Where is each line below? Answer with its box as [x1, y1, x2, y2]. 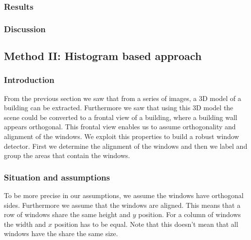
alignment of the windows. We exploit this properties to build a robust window [4, 131, 239, 141]
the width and [4, 219, 46, 229]
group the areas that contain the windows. [4, 150, 130, 160]
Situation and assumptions [4, 171, 110, 183]
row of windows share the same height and [4, 209, 131, 220]
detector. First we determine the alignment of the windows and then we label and [4, 140, 248, 151]
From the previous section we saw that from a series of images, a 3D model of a [4, 93, 241, 103]
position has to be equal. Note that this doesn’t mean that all [54, 219, 238, 229]
